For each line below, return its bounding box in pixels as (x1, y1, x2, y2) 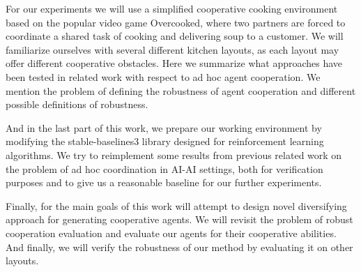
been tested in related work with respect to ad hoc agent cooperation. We (6, 69, 321, 84)
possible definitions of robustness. (6, 97, 148, 112)
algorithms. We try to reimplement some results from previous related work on (6, 147, 342, 162)
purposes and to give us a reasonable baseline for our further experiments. (6, 175, 322, 190)
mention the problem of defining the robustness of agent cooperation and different (6, 83, 356, 98)
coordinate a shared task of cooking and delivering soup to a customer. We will (6, 29, 344, 43)
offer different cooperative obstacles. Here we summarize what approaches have (6, 56, 343, 70)
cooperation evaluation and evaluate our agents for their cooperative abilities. (6, 225, 337, 240)
